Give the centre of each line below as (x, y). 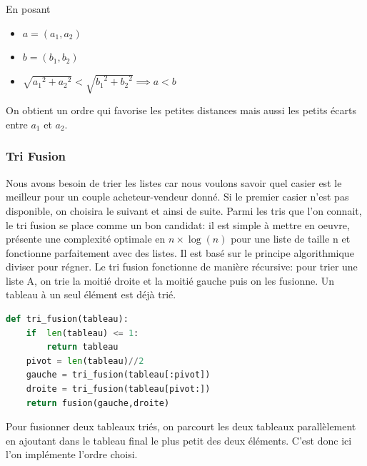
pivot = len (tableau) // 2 (85, 361)
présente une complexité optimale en (86, 239)
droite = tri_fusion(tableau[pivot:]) (118, 389)
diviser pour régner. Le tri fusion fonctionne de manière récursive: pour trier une (182, 267)
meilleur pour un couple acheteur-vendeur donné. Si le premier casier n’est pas (177, 197)
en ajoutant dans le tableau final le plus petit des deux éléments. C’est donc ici (179, 440)
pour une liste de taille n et (291, 239)
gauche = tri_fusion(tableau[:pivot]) (118, 375)
